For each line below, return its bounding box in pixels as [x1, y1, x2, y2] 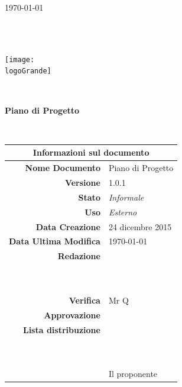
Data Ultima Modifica [9, 235, 100, 247]
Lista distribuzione [22, 323, 100, 336]
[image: [5, 55, 35, 64]
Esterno [108, 205, 137, 218]
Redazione [57, 250, 100, 262]
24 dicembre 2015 [108, 220, 172, 233]
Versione [64, 176, 100, 189]
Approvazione [44, 308, 100, 321]
